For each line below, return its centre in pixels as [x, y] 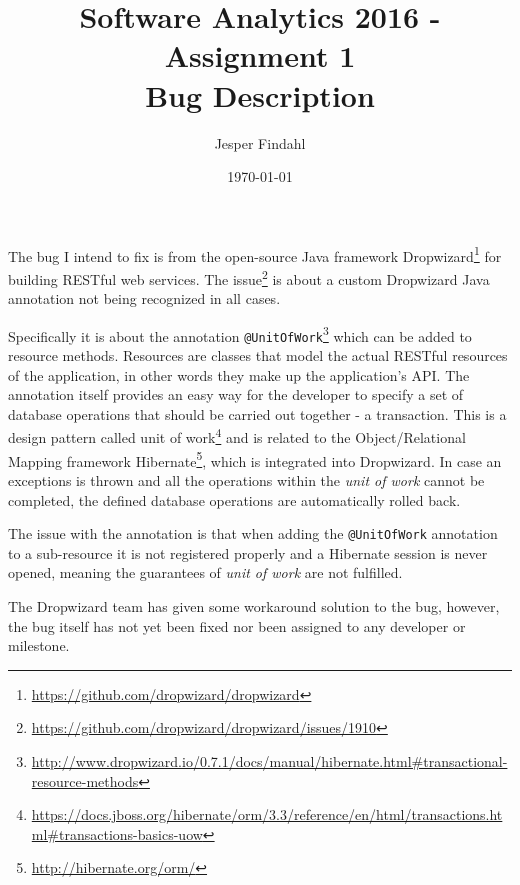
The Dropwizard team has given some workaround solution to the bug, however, [254, 606]
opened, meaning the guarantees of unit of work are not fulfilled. [205, 572]
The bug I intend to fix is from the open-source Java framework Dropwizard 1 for [255, 254]
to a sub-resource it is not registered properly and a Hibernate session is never [248, 552]
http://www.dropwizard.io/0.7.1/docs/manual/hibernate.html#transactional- [269, 760]
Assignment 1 [260, 55]
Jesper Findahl [260, 142]
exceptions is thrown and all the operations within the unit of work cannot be [246, 479]
